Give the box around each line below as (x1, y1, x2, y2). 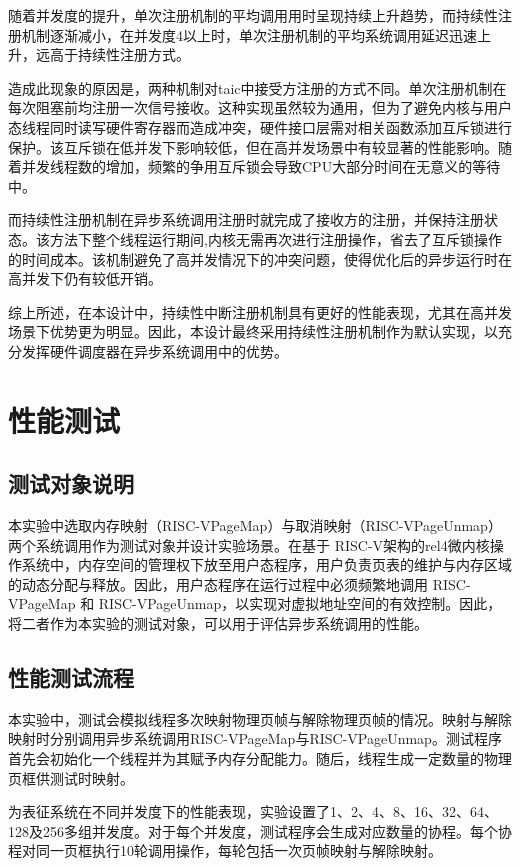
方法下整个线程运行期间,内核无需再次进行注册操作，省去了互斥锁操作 (49, 228, 502, 249)
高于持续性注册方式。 (49, 44, 190, 65)
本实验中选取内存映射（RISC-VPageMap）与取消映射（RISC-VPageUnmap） (8, 515, 502, 536)
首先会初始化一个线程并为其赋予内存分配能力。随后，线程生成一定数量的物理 (8, 748, 512, 769)
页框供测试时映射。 (8, 767, 134, 788)
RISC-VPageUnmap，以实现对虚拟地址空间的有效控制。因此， (98, 593, 502, 614)
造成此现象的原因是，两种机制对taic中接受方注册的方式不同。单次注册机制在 (8, 77, 507, 98)
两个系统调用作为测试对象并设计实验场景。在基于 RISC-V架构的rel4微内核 (8, 534, 490, 555)
